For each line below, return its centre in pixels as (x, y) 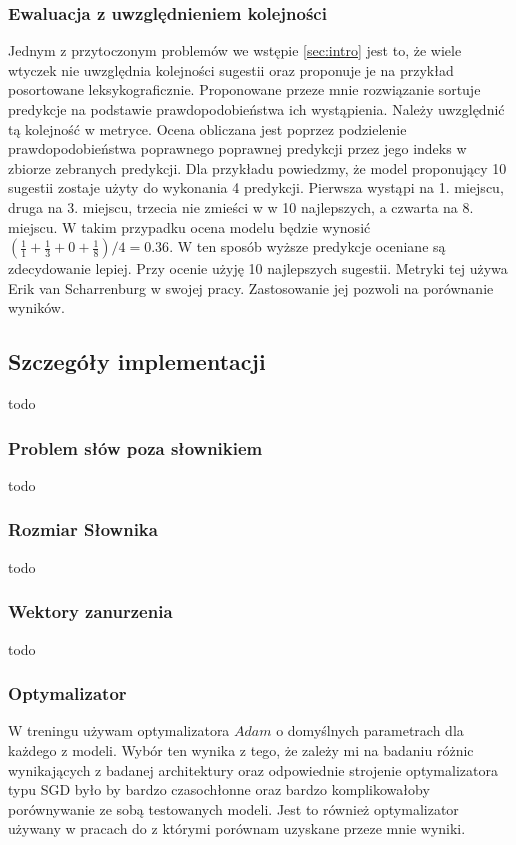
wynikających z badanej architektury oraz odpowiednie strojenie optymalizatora (253, 769)
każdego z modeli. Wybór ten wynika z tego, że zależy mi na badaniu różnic (241, 749)
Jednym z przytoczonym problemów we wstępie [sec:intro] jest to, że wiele (235, 50)
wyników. (36, 307)
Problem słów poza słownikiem (135, 447)
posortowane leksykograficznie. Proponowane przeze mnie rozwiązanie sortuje (244, 89)
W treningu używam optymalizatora (119, 730)
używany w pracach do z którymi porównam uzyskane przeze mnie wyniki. (237, 828)
